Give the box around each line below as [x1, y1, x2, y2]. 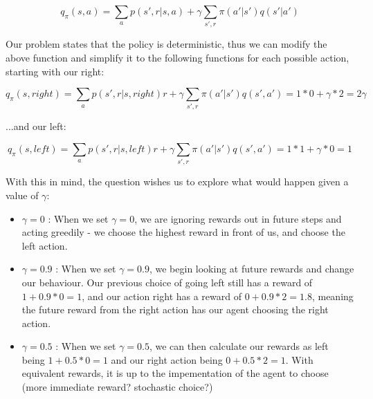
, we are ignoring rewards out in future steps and [134, 211, 342, 225]
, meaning [311, 288, 354, 303]
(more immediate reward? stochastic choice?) [21, 380, 213, 394]
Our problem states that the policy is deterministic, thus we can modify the [6, 37, 327, 51]
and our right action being [111, 352, 223, 366]
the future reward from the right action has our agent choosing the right [21, 302, 329, 317]
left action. [21, 238, 68, 252]
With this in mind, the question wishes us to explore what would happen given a [6, 174, 349, 189]
